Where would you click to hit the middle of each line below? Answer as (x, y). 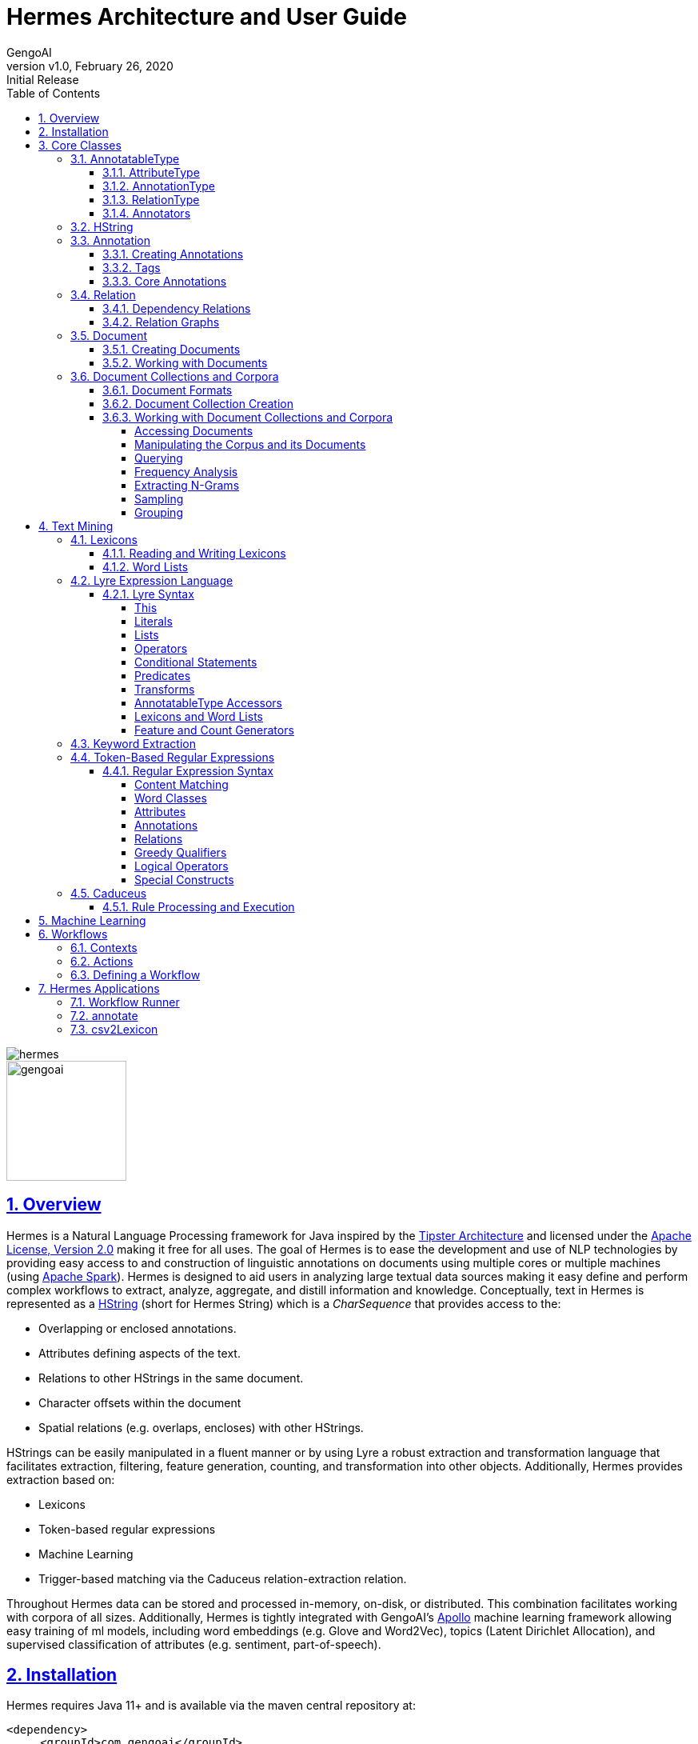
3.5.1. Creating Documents (172, 349)
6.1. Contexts (104, 947)
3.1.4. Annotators (147, 213)
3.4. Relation (103, 294)
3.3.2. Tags (132, 267)
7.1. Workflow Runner (125, 1002)
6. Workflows (73, 934)
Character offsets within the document (140, 1402)
